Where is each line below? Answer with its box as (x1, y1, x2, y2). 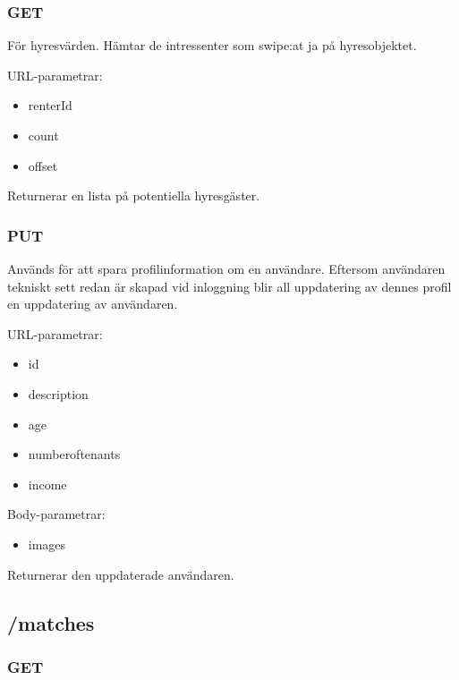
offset (28, 156, 58, 174)
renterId (28, 96, 72, 115)
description (28, 384, 89, 403)
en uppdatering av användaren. (7, 294, 178, 313)
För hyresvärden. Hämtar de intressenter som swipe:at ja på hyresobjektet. (7, 36, 417, 55)
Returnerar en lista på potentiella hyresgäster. (7, 186, 260, 205)
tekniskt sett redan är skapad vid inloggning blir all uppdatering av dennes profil (7, 276, 452, 295)
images (28, 534, 66, 553)
